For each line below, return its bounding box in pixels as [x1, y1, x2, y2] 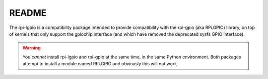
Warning [22, 45, 41, 51]
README [9, 7, 47, 18]
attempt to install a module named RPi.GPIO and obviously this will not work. [22, 61, 178, 67]
